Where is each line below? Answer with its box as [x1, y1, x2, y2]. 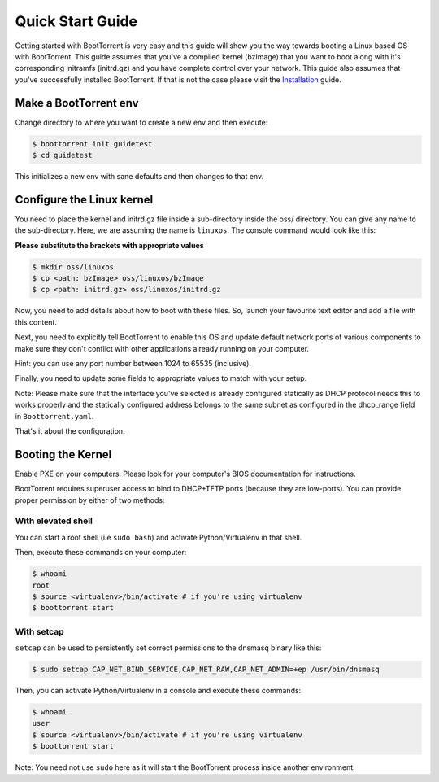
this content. [15, 317, 57, 327]
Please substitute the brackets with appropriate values [15, 240, 204, 250]
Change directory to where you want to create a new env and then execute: [15, 117, 268, 127]
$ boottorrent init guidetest [32, 139, 153, 148]
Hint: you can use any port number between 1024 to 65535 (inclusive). [15, 358, 252, 368]
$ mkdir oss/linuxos [32, 262, 114, 272]
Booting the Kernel [15, 448, 112, 461]
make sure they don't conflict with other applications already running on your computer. [15, 343, 309, 353]
